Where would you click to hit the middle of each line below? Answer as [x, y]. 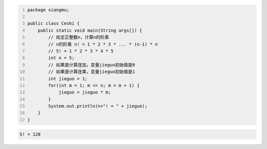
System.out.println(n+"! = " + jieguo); [98, 106]
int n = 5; [61, 58]
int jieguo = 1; [68, 78]
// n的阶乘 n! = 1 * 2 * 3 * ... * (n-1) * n [103, 44]
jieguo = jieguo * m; [85, 92]
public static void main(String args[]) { [90, 30]
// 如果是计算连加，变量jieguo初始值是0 [92, 65]
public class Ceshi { [54, 24]
